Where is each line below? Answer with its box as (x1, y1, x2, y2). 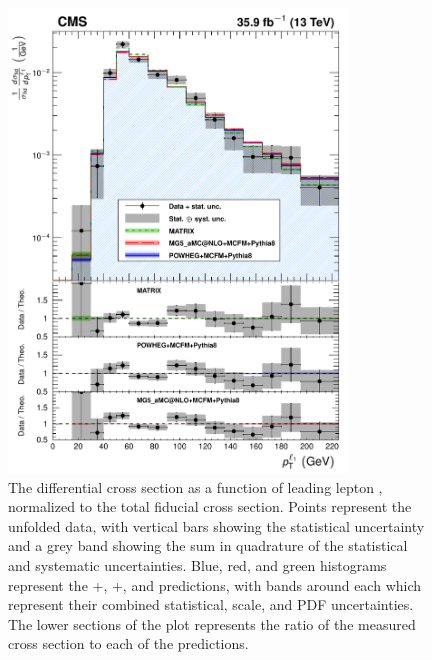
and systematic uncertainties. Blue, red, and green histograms (8, 554, 387, 575)
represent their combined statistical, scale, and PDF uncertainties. (8, 594, 414, 615)
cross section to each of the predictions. (8, 633, 249, 654)
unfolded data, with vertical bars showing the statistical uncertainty (8, 515, 425, 536)
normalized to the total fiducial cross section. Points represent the (8, 496, 412, 517)
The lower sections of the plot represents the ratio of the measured (8, 613, 416, 634)
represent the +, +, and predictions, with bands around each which (8, 574, 422, 595)
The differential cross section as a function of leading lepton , (8, 476, 383, 497)
